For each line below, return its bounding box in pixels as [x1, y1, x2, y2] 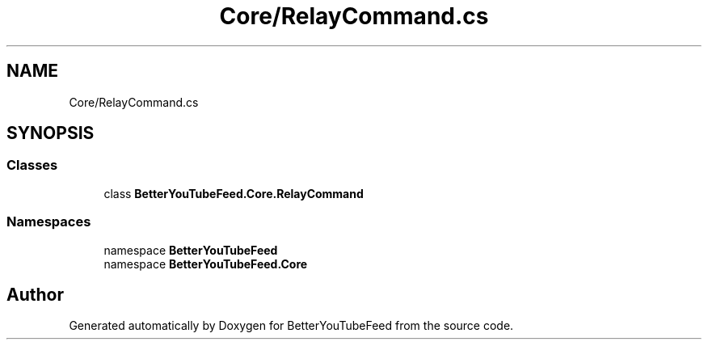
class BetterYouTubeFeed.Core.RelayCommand [103, 186, 364, 200]
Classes [6, 157, 58, 174]
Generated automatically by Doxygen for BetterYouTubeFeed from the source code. [69, 319, 514, 333]
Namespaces [6, 213, 91, 230]
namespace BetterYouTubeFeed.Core [103, 256, 308, 271]
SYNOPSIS [6, 123, 95, 144]
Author [6, 284, 64, 305]
